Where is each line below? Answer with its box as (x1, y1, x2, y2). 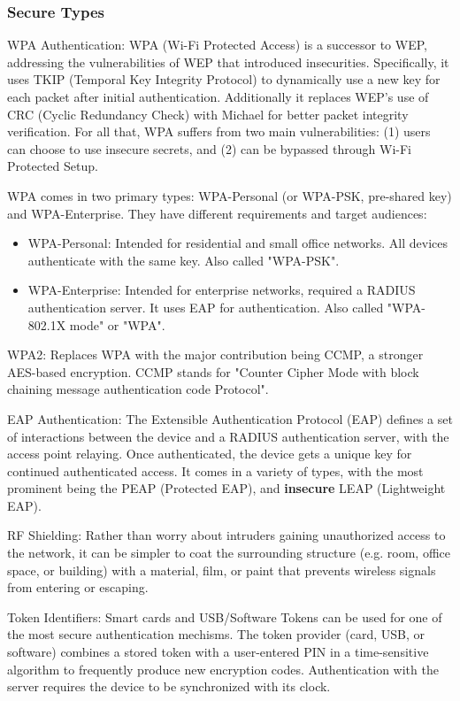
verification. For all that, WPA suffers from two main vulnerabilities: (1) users (7, 122, 431, 141)
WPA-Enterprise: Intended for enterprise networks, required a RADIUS (27, 281, 416, 299)
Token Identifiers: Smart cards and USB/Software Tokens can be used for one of (7, 607, 442, 626)
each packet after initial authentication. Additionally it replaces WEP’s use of (7, 88, 429, 105)
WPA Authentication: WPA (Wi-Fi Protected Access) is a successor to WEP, (7, 35, 427, 54)
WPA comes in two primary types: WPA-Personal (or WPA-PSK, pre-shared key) (7, 186, 452, 204)
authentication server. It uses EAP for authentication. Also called (27, 297, 384, 316)
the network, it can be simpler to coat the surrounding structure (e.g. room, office (7, 543, 450, 562)
